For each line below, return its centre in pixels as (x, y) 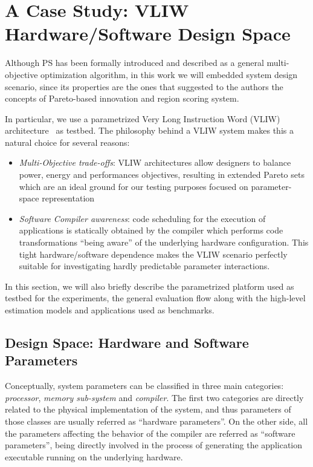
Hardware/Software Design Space (148, 34)
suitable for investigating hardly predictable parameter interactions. (144, 266)
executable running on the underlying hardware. (94, 456)
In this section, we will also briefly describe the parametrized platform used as (150, 286)
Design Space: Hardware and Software (127, 342)
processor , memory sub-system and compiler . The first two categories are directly (154, 397)
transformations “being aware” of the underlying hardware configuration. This (164, 242)
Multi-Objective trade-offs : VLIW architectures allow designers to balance (155, 162)
